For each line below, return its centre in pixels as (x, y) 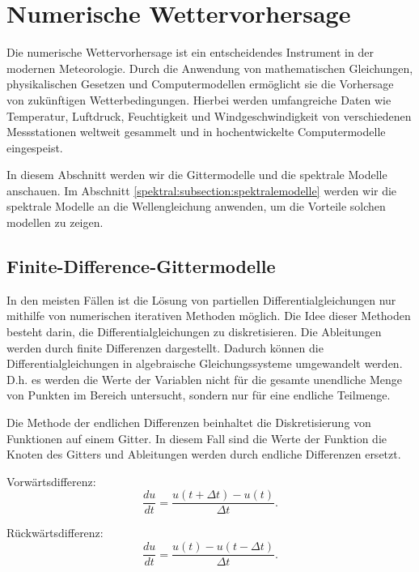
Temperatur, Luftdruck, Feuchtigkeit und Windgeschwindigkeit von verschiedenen (209, 115)
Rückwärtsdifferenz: (55, 533)
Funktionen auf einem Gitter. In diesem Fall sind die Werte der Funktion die (197, 438)
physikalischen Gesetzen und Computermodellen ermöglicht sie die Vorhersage (200, 84)
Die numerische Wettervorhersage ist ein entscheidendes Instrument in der (190, 52)
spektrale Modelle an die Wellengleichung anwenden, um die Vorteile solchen (196, 206)
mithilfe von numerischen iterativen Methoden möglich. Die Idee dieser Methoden (209, 316)
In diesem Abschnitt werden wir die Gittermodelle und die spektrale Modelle (197, 175)
